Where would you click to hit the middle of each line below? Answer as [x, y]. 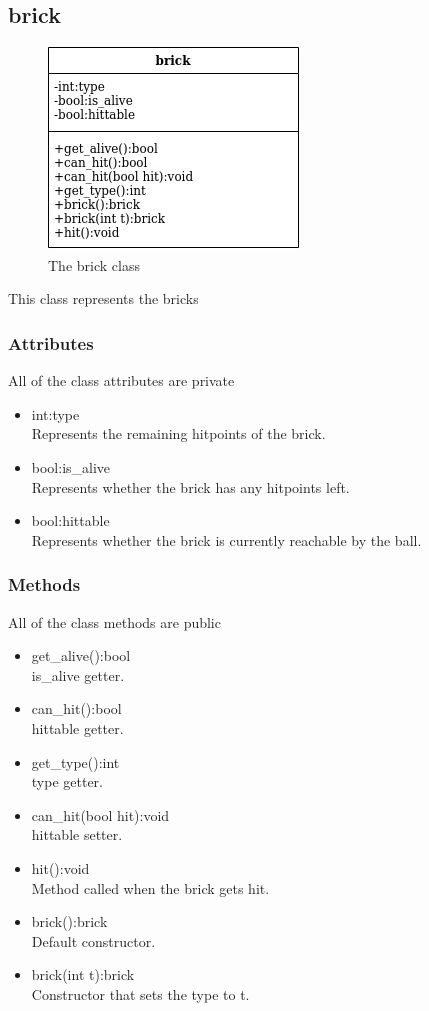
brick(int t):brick [83, 974]
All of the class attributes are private [121, 380]
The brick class [94, 264]
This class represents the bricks [103, 298]
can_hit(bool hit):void [100, 814]
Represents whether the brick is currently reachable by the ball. [226, 539]
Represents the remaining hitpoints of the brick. [178, 433]
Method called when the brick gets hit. [150, 887]
